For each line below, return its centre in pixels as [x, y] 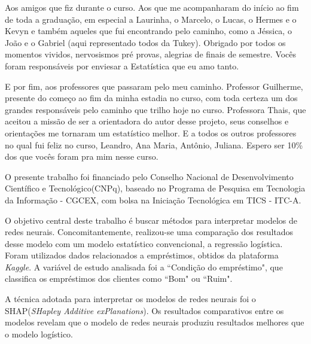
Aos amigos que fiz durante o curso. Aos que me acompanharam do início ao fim [152, 7]
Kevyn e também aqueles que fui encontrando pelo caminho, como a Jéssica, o [148, 31]
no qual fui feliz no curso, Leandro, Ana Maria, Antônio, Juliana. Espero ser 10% [154, 144]
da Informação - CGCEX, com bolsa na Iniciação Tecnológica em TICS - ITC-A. [153, 200]
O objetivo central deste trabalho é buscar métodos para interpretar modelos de [151, 220]
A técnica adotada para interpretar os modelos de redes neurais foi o [130, 299]
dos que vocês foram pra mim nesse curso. [82, 156]
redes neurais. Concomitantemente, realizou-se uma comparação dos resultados [149, 232]
